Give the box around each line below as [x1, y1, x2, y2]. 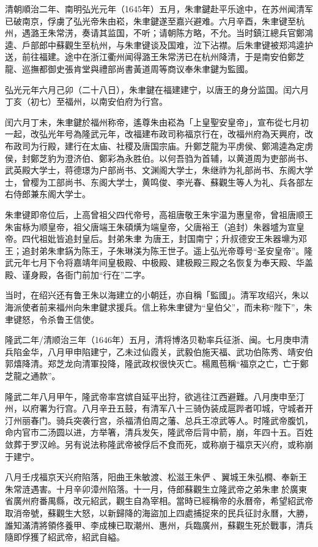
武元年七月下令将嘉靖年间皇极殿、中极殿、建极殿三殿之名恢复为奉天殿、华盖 [5, 256, 313, 269]
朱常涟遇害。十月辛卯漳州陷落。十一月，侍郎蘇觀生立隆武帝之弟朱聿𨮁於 [5, 482, 290, 495]
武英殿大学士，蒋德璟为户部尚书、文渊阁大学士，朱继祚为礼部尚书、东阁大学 [5, 164, 313, 176]
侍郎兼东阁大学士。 [13, 187, 91, 200]
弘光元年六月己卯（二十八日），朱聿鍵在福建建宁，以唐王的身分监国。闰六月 [5, 83, 309, 96]
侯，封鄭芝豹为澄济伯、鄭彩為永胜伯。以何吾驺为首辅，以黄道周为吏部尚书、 [5, 151, 313, 164]
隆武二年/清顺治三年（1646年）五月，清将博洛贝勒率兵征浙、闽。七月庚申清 [5, 333, 309, 346]
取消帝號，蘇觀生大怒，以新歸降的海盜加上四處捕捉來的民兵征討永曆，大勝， [5, 506, 313, 519]
